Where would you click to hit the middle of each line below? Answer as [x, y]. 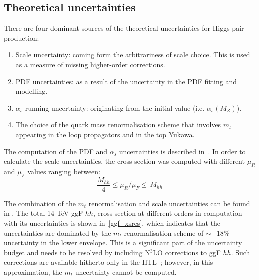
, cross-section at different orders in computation [167, 213]
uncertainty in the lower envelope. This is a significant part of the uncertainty [123, 242]
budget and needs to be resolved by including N [77, 252]
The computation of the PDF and [56, 151]
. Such [240, 252]
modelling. [32, 91]
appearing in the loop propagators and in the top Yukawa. [105, 134]
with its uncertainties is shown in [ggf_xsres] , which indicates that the [112, 222]
